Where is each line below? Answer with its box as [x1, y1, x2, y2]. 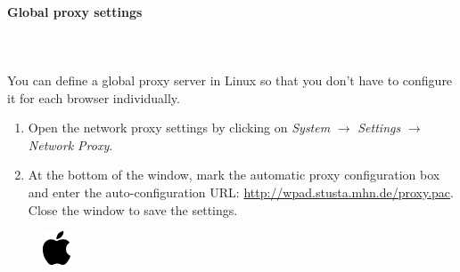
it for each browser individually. [7, 88, 180, 107]
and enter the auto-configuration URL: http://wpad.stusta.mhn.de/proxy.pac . [28, 182, 454, 201]
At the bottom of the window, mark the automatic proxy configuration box [28, 165, 440, 184]
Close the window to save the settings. [28, 200, 238, 219]
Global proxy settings [7, 2, 143, 20]
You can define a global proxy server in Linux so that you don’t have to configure [7, 70, 453, 89]
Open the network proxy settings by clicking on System [28, 118, 331, 137]
